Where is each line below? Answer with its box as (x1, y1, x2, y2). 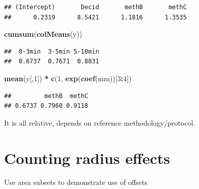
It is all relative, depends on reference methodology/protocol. (4, 117, 195, 128)
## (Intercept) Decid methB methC (4, 4, 187, 11)
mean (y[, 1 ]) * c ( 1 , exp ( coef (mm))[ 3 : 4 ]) (4, 73, 132, 83)
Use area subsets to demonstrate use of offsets (4, 177, 148, 187)
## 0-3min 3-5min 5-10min (4, 48, 99, 55)
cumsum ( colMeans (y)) (4, 29, 82, 39)
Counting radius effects (4, 147, 170, 168)
